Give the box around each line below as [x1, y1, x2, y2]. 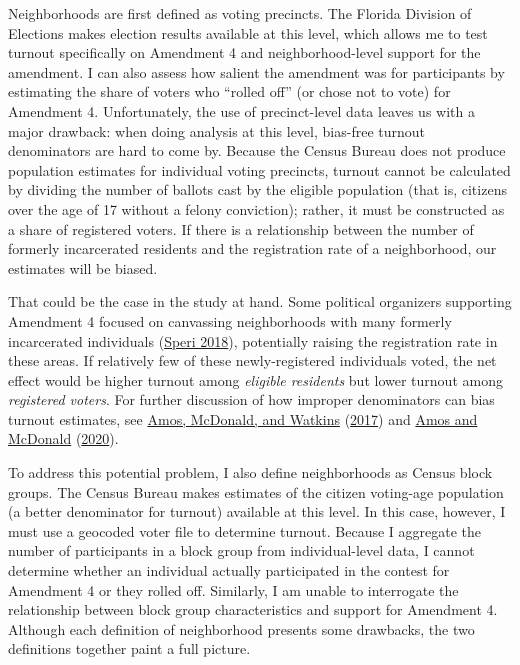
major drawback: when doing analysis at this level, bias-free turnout [8, 120, 425, 141]
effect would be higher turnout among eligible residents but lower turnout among [8, 369, 503, 390]
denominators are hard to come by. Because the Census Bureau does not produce [8, 140, 506, 161]
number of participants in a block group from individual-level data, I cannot [8, 540, 475, 561]
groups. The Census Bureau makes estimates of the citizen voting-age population [8, 481, 504, 502]
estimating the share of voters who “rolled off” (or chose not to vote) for [8, 81, 451, 102]
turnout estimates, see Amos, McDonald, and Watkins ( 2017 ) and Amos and [8, 408, 478, 429]
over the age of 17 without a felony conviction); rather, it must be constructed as [8, 198, 505, 219]
